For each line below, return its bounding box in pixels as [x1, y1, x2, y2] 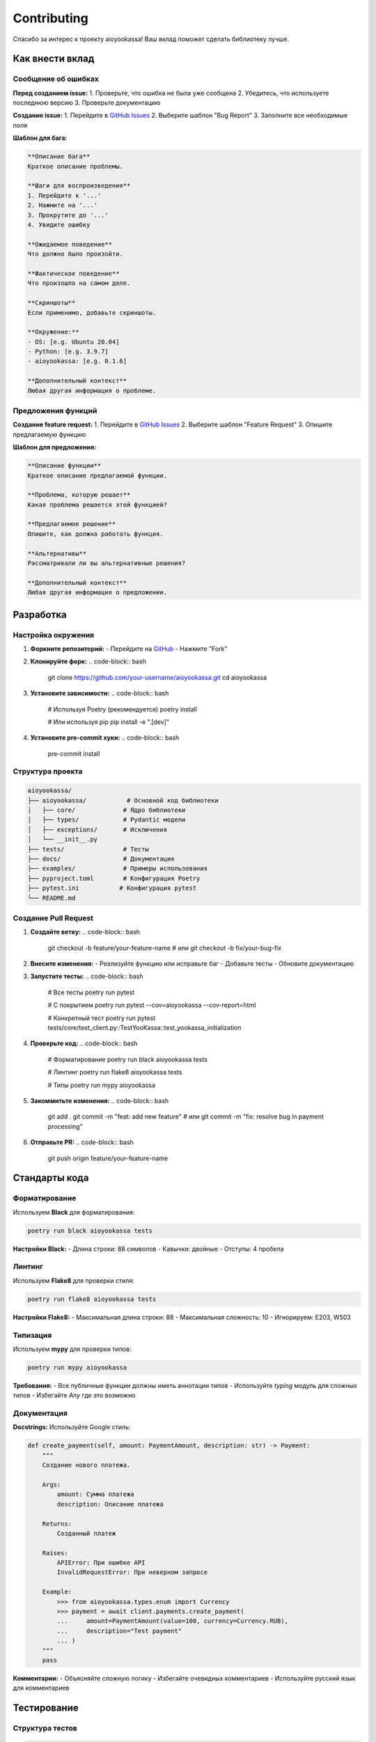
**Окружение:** [27, 328, 79, 336]
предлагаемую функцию [13, 430, 86, 438]
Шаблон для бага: [13, 134, 68, 142]
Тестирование [13, 1702, 79, 1714]
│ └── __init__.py [27, 835, 97, 843]
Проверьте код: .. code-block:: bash [30, 1039, 138, 1048]
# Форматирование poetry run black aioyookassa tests [47, 1055, 208, 1063]
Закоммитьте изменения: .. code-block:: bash [30, 1096, 169, 1104]
